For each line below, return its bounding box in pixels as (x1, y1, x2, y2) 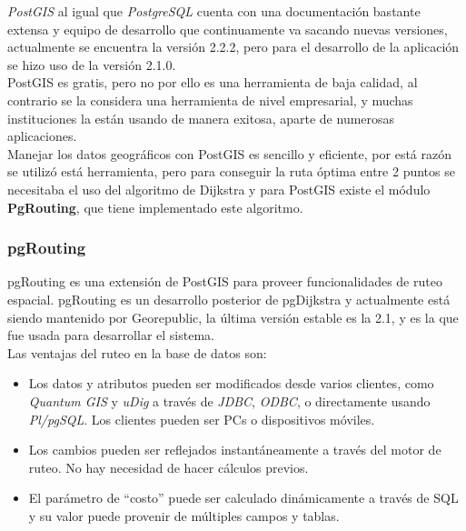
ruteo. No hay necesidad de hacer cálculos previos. (28, 457, 309, 476)
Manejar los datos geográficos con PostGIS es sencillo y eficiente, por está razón (7, 144, 451, 163)
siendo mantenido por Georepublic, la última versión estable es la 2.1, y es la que (7, 307, 459, 326)
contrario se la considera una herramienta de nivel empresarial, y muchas (7, 90, 413, 109)
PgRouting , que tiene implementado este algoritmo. (7, 197, 303, 216)
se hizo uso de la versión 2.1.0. (7, 55, 176, 74)
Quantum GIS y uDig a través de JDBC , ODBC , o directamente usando (28, 391, 431, 410)
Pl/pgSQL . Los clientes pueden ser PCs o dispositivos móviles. (28, 409, 375, 428)
